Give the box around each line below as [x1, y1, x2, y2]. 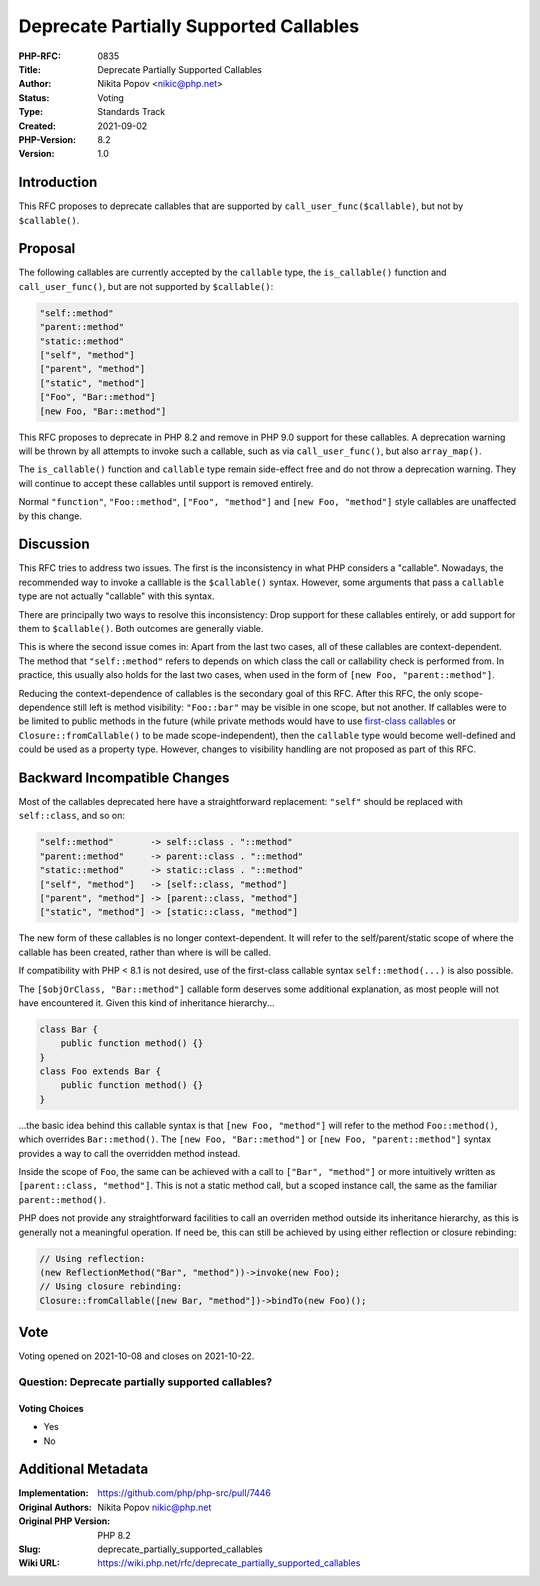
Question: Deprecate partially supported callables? [18, 1375, 273, 1389]
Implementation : [18, 1487, 89, 1499]
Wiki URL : [18, 1557, 60, 1569]
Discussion [18, 536, 90, 553]
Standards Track [97, 106, 166, 118]
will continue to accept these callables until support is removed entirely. [18, 477, 314, 489]
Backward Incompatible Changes [18, 769, 230, 786]
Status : [18, 91, 50, 104]
